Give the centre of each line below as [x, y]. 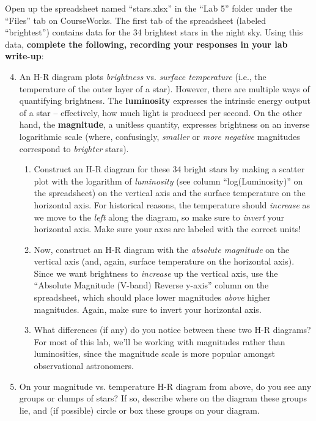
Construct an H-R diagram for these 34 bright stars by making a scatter [169, 169]
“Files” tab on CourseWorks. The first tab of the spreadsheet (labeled [136, 20]
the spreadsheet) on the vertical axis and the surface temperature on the [170, 193]
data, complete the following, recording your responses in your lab [146, 44]
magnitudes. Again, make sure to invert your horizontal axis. [148, 309]
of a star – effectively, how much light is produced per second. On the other [161, 112]
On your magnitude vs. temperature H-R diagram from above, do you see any [165, 386]
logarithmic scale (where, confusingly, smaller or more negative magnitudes [160, 136]
